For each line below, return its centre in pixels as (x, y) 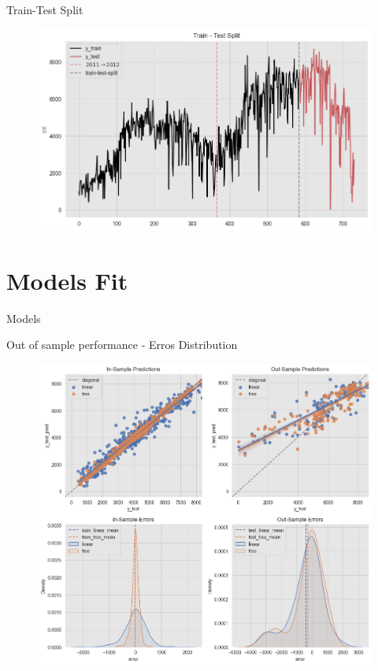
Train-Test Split (45, 9)
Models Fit (67, 280)
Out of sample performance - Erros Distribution (122, 345)
